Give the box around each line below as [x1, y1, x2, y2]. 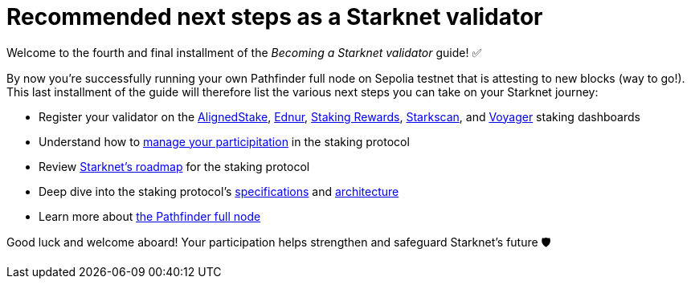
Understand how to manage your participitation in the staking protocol [39, 134, 410, 149]
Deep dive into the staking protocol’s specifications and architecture [39, 184, 399, 198]
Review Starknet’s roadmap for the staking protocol [39, 159, 310, 173]
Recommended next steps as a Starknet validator [6, 3, 543, 31]
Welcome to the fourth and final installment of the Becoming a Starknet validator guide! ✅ [6, 45, 482, 59]
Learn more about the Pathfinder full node [39, 209, 261, 223]
